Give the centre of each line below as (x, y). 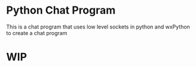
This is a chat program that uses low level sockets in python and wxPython (98, 27)
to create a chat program (37, 33)
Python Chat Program (61, 10)
